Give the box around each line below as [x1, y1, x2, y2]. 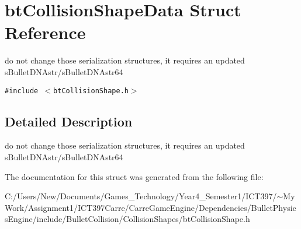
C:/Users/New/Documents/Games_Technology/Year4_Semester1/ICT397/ [5, 190, 277, 202]
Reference [5, 20, 86, 44]
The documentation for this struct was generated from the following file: [5, 170, 264, 182]
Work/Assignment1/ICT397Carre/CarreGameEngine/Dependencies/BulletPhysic [5, 201, 296, 213]
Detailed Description [5, 112, 133, 130]
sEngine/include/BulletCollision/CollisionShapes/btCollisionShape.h [5, 213, 250, 225]
